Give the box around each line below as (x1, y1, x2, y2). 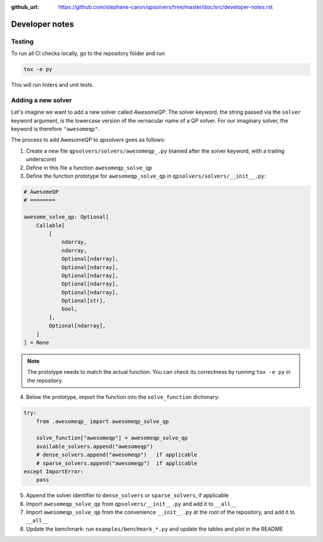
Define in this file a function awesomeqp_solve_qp (26, 164, 153, 171)
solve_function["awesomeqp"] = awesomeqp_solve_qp (36, 434, 188, 441)
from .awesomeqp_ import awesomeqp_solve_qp (36, 418, 169, 425)
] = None (23, 339, 50, 346)
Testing (11, 37, 34, 45)
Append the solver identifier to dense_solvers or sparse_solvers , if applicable (26, 492, 229, 499)
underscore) (26, 156, 57, 163)
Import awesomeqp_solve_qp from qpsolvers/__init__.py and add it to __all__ (26, 500, 237, 507)
